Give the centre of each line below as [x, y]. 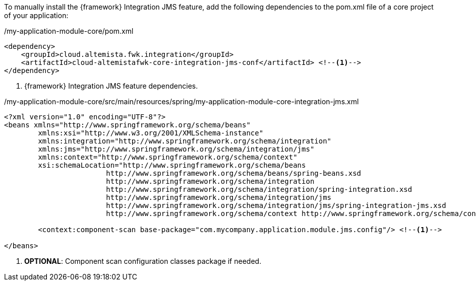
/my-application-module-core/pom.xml [69, 31]
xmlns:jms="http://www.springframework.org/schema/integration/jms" [176, 149]
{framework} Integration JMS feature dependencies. [111, 86]
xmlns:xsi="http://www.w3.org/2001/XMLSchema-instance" [151, 133]
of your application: [36, 15]
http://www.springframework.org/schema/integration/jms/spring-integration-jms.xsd [276, 205]
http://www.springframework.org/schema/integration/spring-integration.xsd [259, 189]
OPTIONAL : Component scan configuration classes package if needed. [143, 261]
